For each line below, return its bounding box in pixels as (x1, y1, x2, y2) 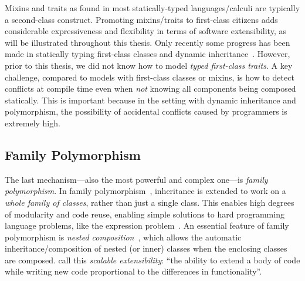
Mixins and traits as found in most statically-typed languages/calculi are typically (5, 2, 300, 14)
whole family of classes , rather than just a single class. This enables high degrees (5, 196, 294, 208)
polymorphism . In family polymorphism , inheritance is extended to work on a (5, 185, 286, 197)
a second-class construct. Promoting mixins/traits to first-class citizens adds (5, 13, 278, 25)
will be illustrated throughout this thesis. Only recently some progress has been (5, 36, 290, 48)
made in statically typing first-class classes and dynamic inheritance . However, (5, 48, 290, 60)
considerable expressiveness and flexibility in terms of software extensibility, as (5, 25, 286, 37)
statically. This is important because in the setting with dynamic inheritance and (5, 93, 296, 106)
